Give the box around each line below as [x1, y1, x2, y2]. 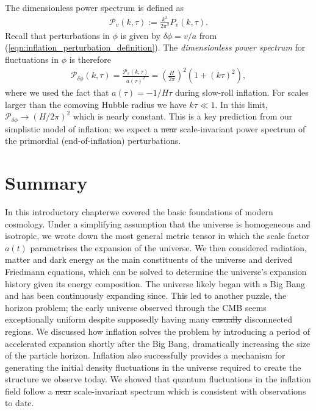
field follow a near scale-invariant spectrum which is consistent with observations [5, 384, 306, 397]
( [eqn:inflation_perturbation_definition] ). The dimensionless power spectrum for [5, 41, 306, 54]
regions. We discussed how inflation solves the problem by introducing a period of [5, 324, 310, 337]
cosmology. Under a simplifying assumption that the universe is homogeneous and [5, 217, 311, 230]
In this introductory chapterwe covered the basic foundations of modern [5, 205, 273, 218]
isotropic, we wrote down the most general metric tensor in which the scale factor [5, 229, 310, 242]
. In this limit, [215, 98, 268, 110]
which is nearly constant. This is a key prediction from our [73, 110, 293, 123]
